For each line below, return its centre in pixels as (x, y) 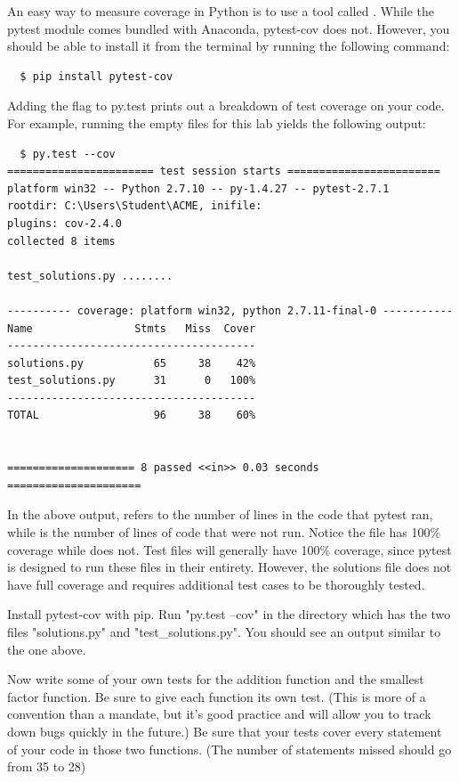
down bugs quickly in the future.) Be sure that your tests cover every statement (225, 731)
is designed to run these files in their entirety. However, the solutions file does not (229, 567)
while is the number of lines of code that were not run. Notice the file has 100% (224, 532)
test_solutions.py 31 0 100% (132, 381)
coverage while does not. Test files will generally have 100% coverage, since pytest (229, 549)
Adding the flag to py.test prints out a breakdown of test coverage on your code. (226, 106)
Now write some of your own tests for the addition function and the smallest (216, 679)
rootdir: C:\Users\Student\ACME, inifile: (135, 206)
